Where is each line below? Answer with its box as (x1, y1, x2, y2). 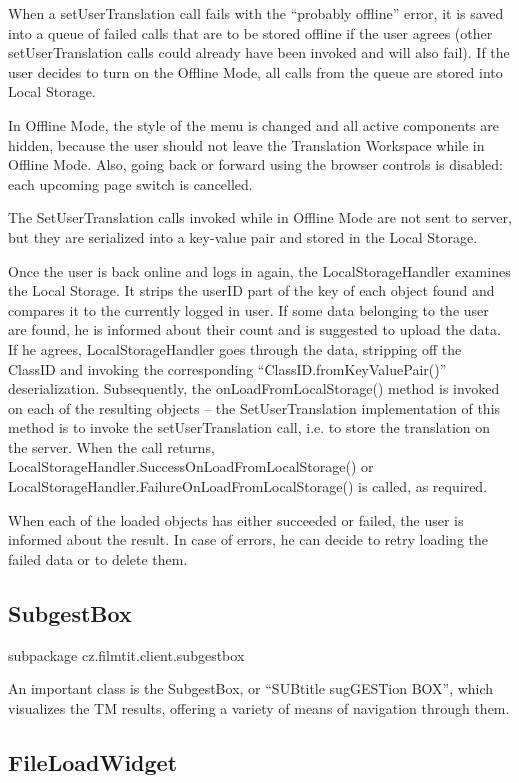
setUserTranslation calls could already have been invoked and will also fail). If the (8, 42, 510, 63)
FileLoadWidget (8, 746, 178, 777)
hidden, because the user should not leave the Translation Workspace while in (8, 134, 485, 155)
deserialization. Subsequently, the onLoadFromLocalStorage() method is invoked (8, 378, 500, 399)
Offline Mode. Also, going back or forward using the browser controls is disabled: (8, 154, 503, 175)
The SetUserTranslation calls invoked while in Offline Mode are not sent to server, (8, 207, 512, 228)
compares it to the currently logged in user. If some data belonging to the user (8, 299, 489, 320)
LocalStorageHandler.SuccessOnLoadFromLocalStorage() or (8, 456, 374, 477)
